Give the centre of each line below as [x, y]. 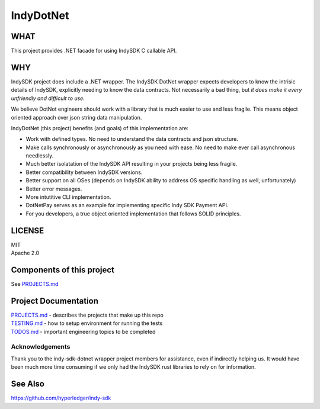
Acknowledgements [41, 347]
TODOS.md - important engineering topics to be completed [83, 331]
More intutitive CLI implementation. [68, 197]
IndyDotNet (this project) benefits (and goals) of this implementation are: [100, 128]
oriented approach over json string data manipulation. [76, 117]
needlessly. [40, 156]
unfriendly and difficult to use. [48, 98]
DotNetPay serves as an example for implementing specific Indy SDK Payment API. [127, 205]
